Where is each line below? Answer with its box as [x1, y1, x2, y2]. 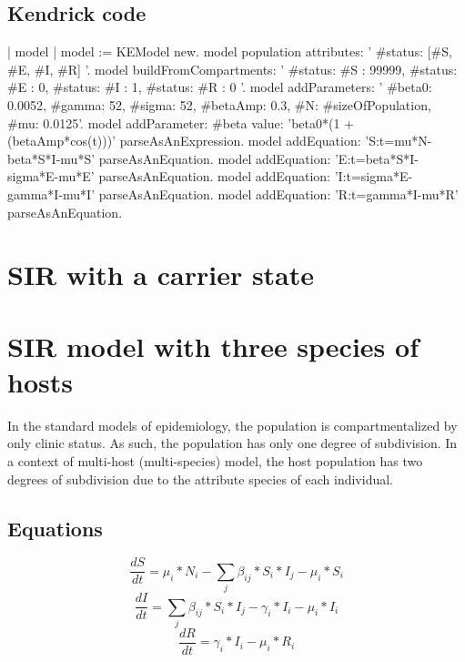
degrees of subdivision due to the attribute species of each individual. [7, 469, 393, 488]
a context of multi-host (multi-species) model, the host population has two [7, 452, 423, 471]
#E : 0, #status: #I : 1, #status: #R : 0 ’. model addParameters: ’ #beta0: [7, 77, 432, 97]
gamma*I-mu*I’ [7, 184, 96, 203]
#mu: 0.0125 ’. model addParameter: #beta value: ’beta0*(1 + [7, 113, 355, 132]
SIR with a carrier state [7, 256, 315, 293]
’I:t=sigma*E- [334, 167, 413, 186]
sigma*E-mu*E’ [7, 167, 95, 186]
